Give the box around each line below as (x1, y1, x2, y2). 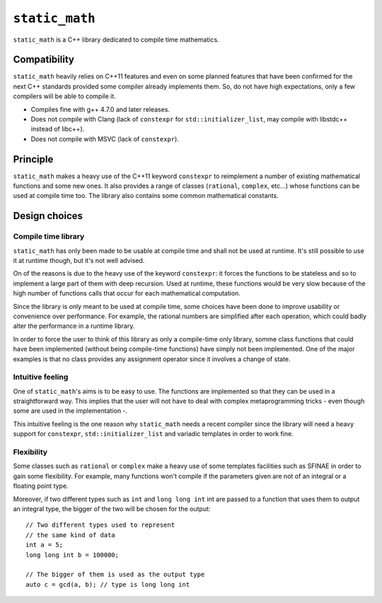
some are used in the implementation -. (13, 406, 128, 415)
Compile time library (13, 232, 85, 242)
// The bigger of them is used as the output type (25, 570, 205, 579)
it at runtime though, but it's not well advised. (13, 257, 145, 265)
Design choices (13, 210, 83, 222)
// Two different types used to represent (25, 521, 175, 529)
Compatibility (13, 54, 74, 66)
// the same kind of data (25, 531, 116, 539)
